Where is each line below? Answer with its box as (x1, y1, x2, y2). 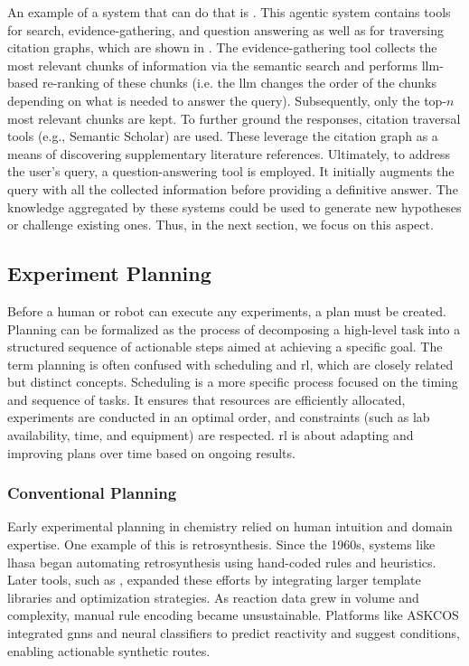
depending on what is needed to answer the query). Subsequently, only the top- (7, 90, 447, 109)
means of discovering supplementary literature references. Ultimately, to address (7, 144, 450, 163)
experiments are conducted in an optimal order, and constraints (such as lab (7, 408, 430, 427)
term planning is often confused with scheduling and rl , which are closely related (7, 354, 454, 373)
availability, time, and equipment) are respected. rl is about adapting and (7, 426, 414, 445)
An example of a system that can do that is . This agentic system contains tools (7, 3, 451, 21)
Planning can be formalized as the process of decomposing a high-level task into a (7, 319, 461, 338)
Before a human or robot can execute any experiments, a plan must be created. (7, 301, 446, 320)
